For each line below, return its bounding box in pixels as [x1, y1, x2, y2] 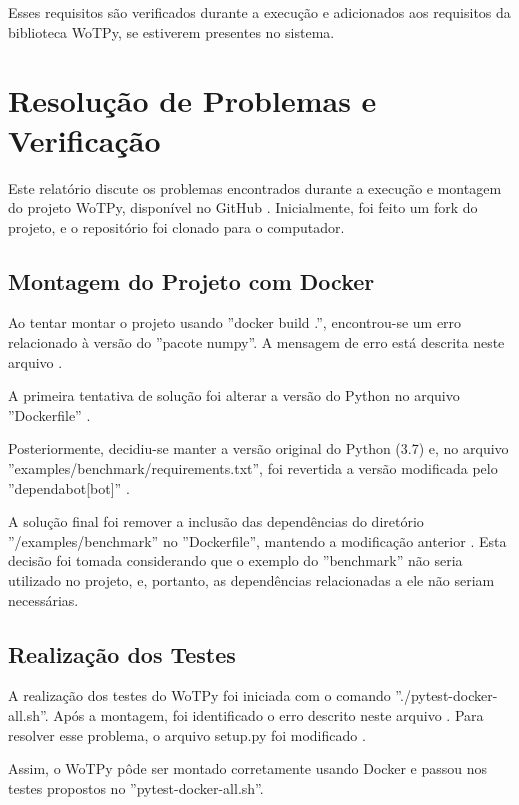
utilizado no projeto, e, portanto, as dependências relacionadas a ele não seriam [8, 570, 495, 591]
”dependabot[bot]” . [8, 477, 130, 498]
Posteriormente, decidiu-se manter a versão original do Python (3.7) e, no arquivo [8, 438, 509, 459]
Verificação [8, 119, 161, 160]
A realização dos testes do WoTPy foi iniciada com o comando [8, 685, 391, 706]
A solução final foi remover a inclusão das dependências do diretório [8, 511, 424, 532]
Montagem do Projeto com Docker [8, 265, 375, 296]
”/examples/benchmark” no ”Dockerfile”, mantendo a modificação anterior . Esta [8, 530, 507, 551]
